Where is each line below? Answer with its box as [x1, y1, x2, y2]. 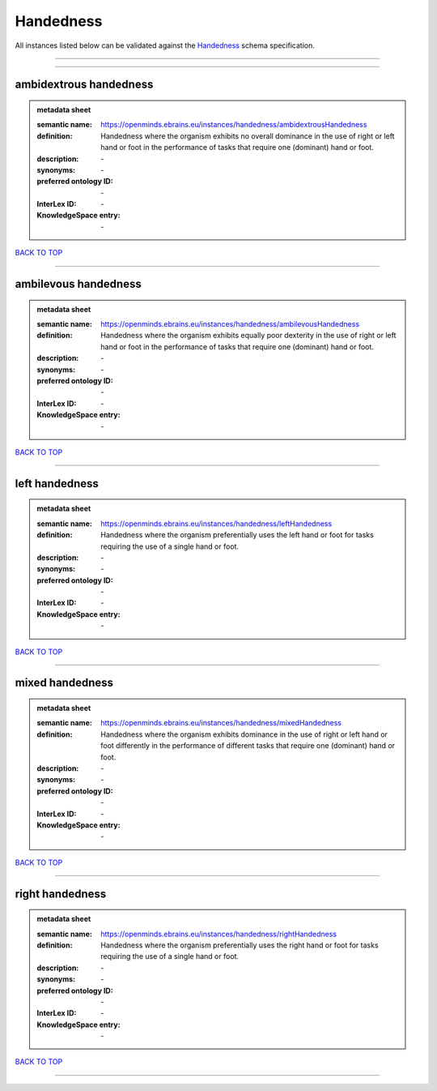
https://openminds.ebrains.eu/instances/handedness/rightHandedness [100, 929, 337, 939]
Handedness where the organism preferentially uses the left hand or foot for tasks [100, 530, 374, 540]
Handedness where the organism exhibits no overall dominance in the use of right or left [100, 130, 395, 141]
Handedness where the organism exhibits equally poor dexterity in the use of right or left [100, 331, 397, 340]
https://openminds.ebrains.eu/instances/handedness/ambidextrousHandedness [100, 120, 367, 130]
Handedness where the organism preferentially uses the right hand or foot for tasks [100, 940, 380, 950]
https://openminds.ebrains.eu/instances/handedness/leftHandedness [100, 519, 333, 528]
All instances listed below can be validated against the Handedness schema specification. [15, 41, 316, 50]
